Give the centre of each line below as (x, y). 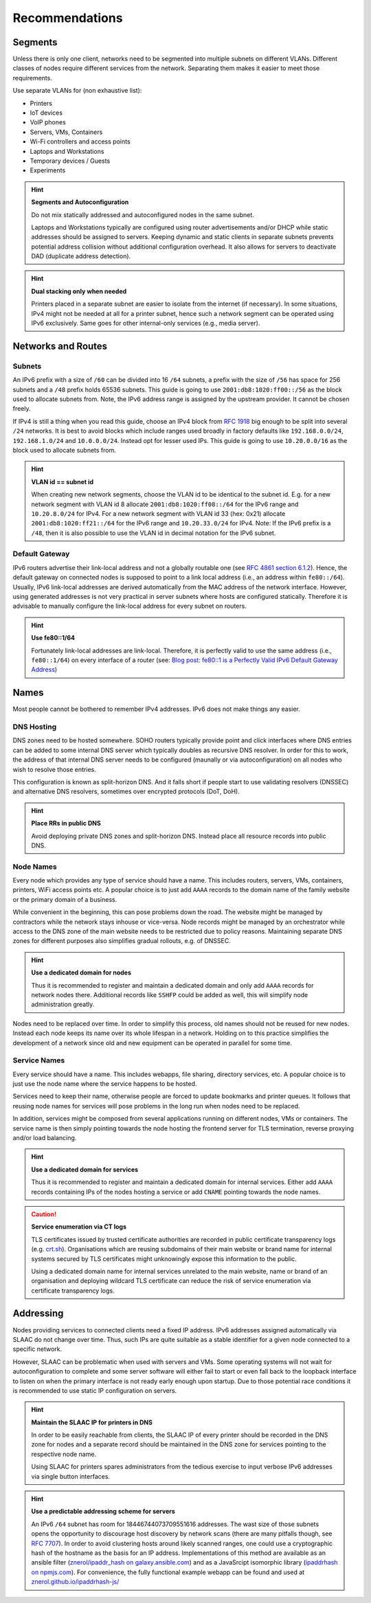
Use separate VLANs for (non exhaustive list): (77, 91)
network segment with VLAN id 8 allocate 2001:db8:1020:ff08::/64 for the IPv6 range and (165, 504)
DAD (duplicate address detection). (81, 256)
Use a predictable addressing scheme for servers (103, 1512)
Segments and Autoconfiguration (80, 202)
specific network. (37, 1349)
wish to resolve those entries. (54, 769)
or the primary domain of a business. (65, 899)
